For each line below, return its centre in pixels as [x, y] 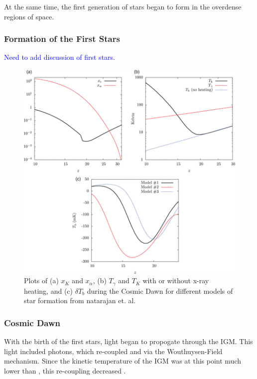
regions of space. [29, 16]
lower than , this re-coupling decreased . [65, 370]
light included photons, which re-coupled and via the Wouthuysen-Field [113, 351]
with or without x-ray [176, 281]
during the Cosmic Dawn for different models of [160, 290]
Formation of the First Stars [62, 39]
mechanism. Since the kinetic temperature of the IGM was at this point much [123, 361]
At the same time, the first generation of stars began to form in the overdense [123, 6]
